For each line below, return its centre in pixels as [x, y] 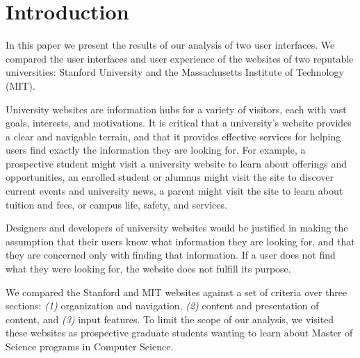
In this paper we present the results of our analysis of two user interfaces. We [170, 45]
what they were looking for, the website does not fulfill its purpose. [148, 269]
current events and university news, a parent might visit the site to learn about [174, 191]
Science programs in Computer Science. [90, 346]
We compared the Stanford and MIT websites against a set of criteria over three [177, 292]
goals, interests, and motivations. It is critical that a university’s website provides [179, 123]
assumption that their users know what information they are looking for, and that [180, 241]
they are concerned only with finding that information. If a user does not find [171, 255]
